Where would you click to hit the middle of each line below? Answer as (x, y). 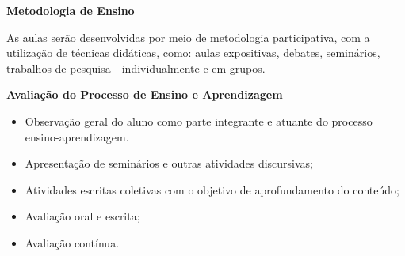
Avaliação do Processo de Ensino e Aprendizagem (145, 94)
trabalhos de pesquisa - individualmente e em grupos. (136, 68)
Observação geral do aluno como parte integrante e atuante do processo (199, 120)
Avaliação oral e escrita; (82, 216)
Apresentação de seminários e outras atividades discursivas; (169, 163)
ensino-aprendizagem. (77, 136)
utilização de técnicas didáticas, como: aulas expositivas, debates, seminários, (193, 53)
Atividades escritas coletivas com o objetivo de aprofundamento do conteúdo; (212, 189)
